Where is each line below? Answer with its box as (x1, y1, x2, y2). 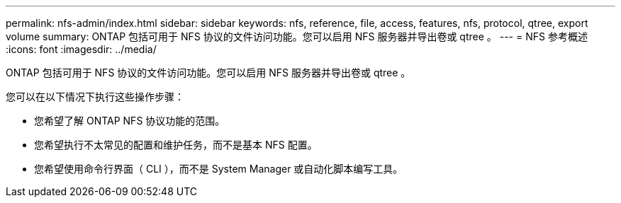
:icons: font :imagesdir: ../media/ (6, 43, 157, 55)
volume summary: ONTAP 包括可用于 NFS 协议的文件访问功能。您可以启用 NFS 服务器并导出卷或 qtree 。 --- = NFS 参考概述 (6, 30, 588, 42)
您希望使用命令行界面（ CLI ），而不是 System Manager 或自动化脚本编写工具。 (34, 163, 403, 175)
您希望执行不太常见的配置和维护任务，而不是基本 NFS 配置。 (34, 139, 318, 151)
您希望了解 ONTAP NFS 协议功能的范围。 (34, 115, 225, 127)
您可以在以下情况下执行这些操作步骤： (6, 91, 184, 103)
